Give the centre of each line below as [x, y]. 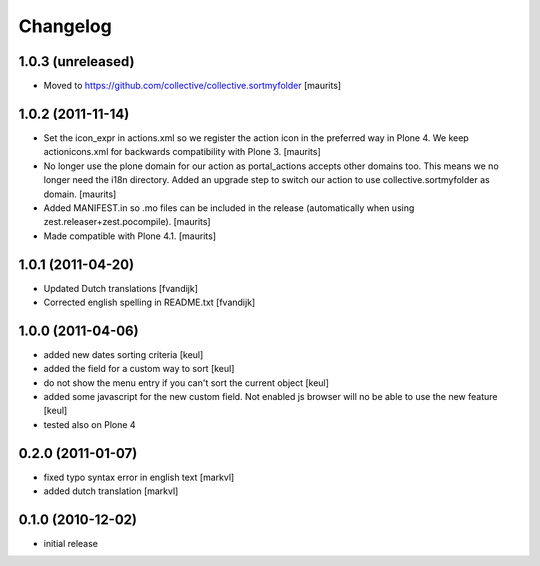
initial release [71, 544]
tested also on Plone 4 [89, 424]
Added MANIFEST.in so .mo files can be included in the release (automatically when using [229, 207]
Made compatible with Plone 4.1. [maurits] [130, 236]
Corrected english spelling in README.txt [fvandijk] [149, 302]
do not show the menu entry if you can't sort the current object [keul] [186, 382]
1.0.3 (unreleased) [76, 61]
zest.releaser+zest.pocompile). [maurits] [127, 222]
